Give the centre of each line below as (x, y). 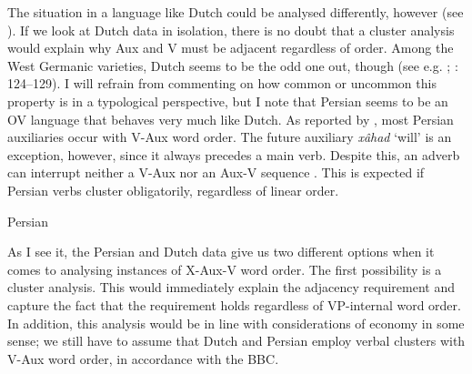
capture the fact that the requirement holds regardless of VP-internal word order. (234, 304)
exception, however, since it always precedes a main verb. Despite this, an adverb (234, 154)
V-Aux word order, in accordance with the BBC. (143, 358)
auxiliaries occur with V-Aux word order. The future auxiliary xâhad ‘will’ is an (230, 137)
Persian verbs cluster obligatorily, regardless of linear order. (173, 190)
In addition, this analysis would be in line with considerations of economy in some (236, 323)
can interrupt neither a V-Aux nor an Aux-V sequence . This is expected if (216, 172)
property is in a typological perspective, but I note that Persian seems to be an (228, 101)
